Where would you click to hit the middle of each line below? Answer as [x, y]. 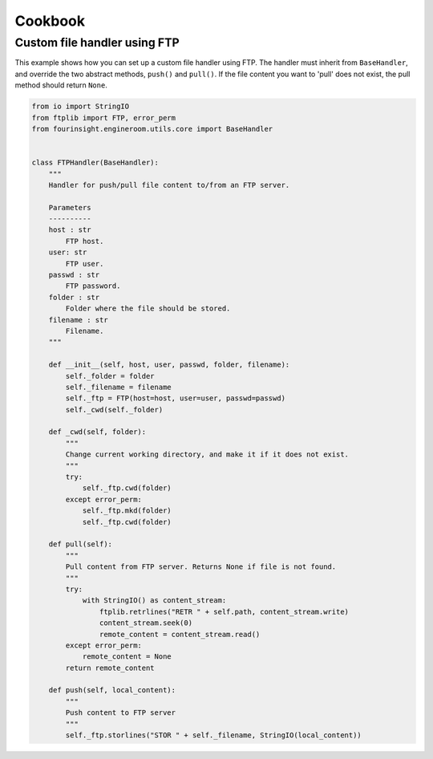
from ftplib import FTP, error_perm [104, 118]
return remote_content [110, 668]
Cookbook [50, 21]
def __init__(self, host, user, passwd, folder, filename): [169, 365]
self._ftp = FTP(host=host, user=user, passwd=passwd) [176, 398]
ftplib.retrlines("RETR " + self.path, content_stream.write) [224, 611]
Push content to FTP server [121, 713]
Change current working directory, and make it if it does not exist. [207, 455]
